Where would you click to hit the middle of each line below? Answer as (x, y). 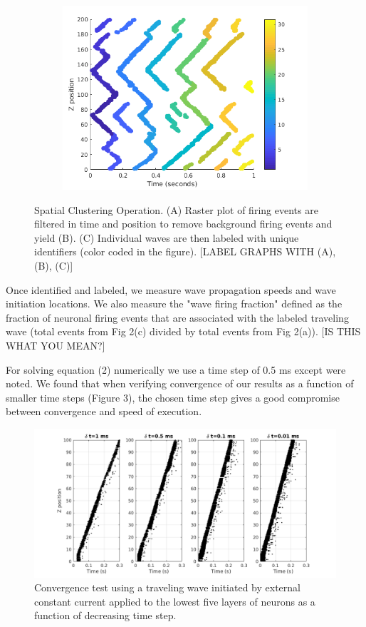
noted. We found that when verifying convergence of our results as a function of (180, 383)
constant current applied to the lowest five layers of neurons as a (175, 601)
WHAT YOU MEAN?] (56, 345)
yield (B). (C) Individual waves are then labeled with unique (167, 237)
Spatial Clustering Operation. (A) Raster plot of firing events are (176, 209)
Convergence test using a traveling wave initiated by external (167, 587)
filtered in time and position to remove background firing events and (183, 224)
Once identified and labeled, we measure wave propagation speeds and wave (171, 289)
